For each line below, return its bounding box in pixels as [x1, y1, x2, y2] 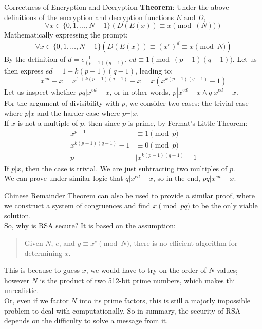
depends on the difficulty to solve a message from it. [4, 315, 169, 326]
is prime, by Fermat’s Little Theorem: [128, 117, 248, 128]
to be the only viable [192, 200, 258, 211]
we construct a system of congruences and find [4, 200, 151, 211]
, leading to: [135, 65, 173, 76]
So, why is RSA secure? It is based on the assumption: [4, 220, 176, 231]
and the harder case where [37, 107, 120, 118]
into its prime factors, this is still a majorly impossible [79, 295, 251, 306]
